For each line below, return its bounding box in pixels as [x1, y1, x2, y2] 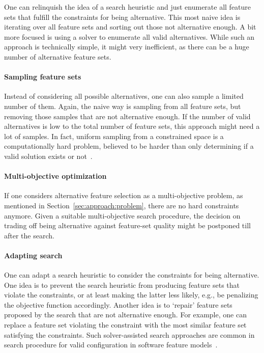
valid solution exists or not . [4, 150, 93, 161]
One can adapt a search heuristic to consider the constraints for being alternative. [4, 269, 259, 280]
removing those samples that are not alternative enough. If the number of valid [4, 111, 251, 121]
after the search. [4, 230, 54, 240]
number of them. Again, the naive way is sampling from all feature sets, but [4, 100, 241, 111]
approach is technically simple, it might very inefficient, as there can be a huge [4, 41, 249, 52]
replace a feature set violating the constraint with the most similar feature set [4, 319, 247, 330]
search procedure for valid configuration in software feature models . [4, 339, 218, 350]
